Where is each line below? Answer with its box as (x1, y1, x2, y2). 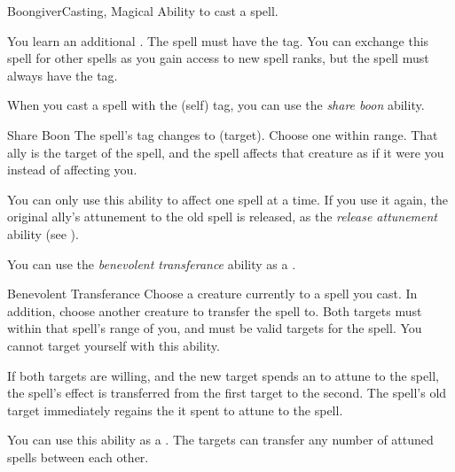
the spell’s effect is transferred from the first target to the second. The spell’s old (7, 383, 447, 402)
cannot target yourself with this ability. (7, 336, 220, 354)
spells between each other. (7, 447, 149, 466)
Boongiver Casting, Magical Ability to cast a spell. (7, 2, 278, 19)
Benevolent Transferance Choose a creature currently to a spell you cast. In (7, 284, 418, 303)
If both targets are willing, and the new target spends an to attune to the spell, (7, 366, 439, 384)
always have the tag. (7, 66, 118, 84)
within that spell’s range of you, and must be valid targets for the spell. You (7, 319, 422, 337)
